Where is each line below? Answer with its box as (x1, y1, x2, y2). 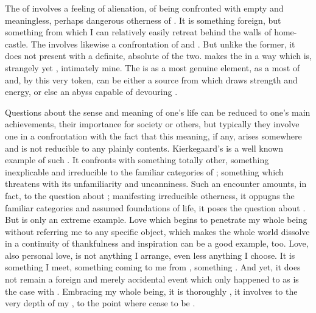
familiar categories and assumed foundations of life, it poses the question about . (5, 201, 306, 214)
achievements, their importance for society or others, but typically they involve (5, 118, 300, 130)
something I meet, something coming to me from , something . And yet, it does (5, 261, 301, 273)
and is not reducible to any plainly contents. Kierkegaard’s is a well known (5, 141, 283, 154)
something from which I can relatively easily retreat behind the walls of (5, 26, 272, 38)
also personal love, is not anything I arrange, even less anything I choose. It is (5, 248, 295, 261)
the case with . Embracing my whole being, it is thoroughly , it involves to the (5, 284, 298, 297)
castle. (5, 37, 29, 50)
